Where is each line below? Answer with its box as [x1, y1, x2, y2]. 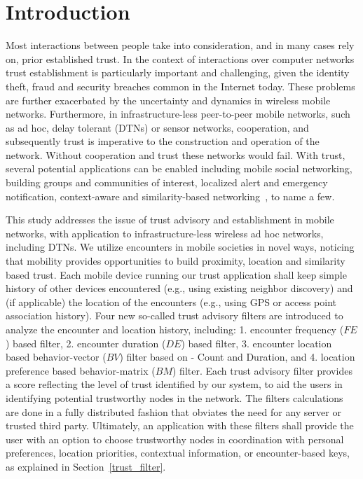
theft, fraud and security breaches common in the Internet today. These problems [6, 78, 355, 93]
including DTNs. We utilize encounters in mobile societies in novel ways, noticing [6, 239, 355, 254]
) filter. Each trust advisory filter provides [172, 363, 352, 377]
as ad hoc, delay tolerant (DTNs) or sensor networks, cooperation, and [6, 120, 309, 134]
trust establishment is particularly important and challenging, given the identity [6, 65, 350, 80]
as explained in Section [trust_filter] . [6, 459, 166, 473]
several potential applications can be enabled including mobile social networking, [6, 161, 352, 176]
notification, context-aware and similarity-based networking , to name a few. [6, 188, 335, 203]
